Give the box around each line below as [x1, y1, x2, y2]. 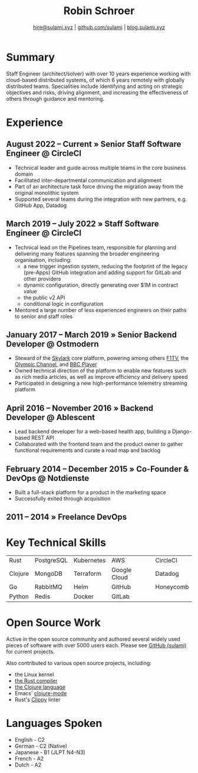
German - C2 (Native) [14, 742, 68, 750]
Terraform [73, 569, 102, 578]
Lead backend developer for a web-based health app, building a [14, 428, 171, 435]
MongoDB [34, 569, 63, 578]
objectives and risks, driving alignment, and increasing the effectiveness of [6, 89, 189, 96]
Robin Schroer [63, 4, 135, 18]
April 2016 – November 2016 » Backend [6, 403, 153, 413]
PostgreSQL [34, 556, 68, 565]
